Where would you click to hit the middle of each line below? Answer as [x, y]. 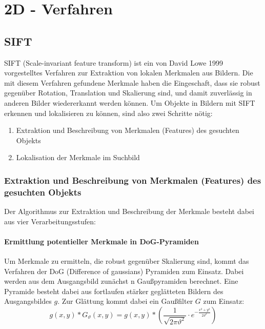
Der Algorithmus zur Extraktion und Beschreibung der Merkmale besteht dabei [129, 211]
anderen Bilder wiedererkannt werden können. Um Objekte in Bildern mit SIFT [130, 102]
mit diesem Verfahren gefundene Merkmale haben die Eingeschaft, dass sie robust [132, 82]
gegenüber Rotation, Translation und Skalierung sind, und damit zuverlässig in [128, 93]
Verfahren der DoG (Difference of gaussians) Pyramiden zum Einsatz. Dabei [124, 271]
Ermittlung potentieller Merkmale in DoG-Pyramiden [101, 241]
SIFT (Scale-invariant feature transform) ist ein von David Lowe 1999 [114, 62]
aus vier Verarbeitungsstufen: [50, 221]
